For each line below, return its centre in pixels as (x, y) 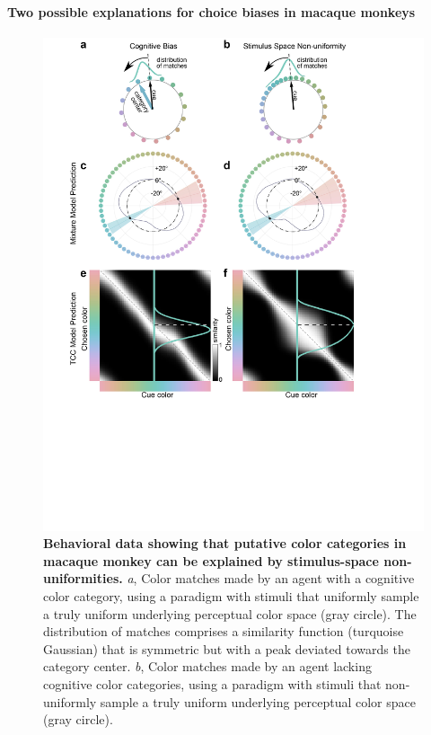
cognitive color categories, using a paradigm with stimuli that (212, 684)
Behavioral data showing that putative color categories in (225, 543)
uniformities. (83, 578)
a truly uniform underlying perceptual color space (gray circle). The (230, 613)
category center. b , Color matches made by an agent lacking (207, 666)
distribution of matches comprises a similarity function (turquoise (224, 631)
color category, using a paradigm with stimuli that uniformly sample (231, 596)
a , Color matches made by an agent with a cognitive (271, 578)
